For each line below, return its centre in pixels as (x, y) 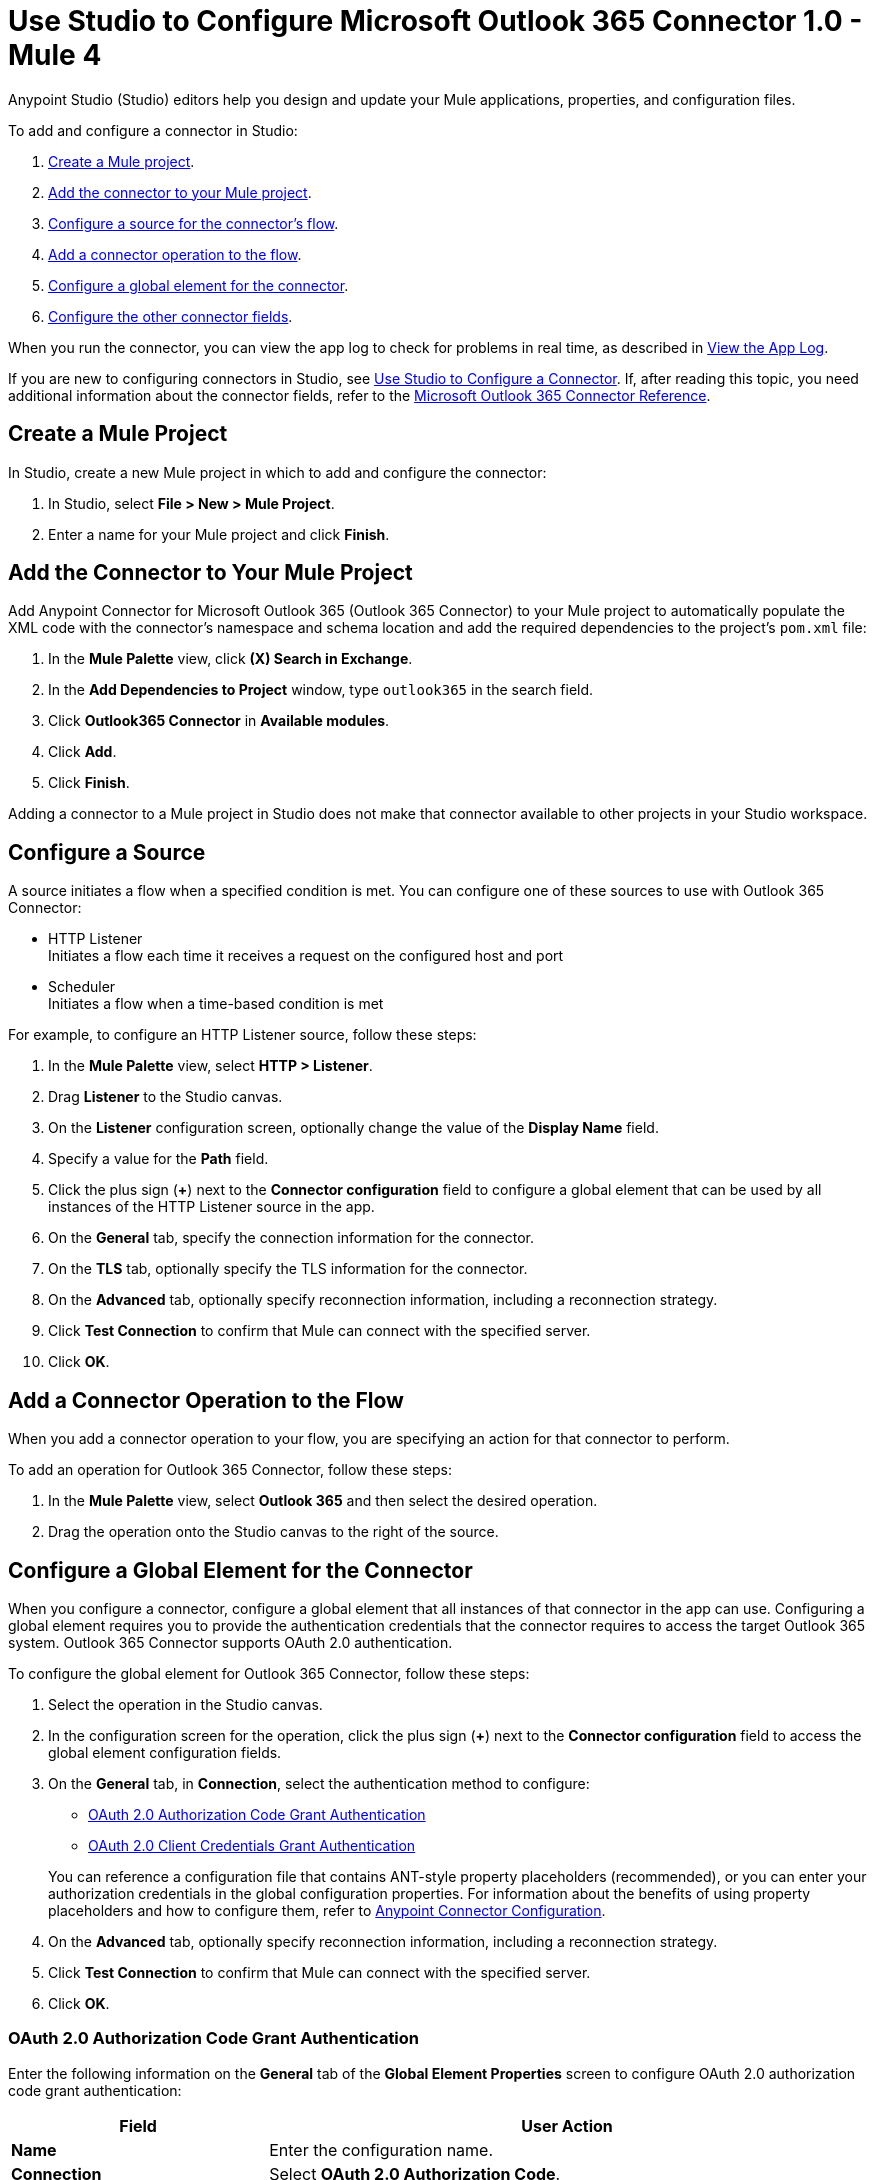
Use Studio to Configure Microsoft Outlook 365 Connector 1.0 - (435, 21)
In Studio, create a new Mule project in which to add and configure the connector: (277, 472)
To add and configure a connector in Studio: (153, 130)
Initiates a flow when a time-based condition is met (216, 1004)
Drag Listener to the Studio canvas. (165, 1097)
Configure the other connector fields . (170, 316)
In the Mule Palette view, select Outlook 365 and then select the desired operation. (323, 1501)
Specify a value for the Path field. (158, 1159)
